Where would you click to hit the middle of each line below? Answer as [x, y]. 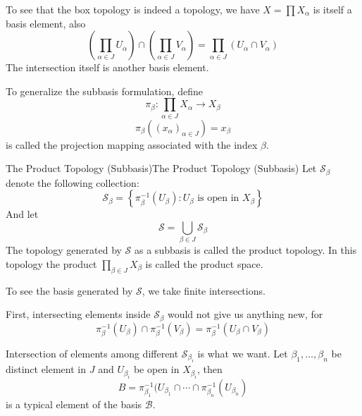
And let [22, 214]
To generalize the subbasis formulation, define [104, 91]
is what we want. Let [243, 353]
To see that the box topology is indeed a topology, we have [133, 9]
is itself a [332, 9]
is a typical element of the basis [74, 404]
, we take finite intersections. [204, 290]
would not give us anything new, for [245, 314]
